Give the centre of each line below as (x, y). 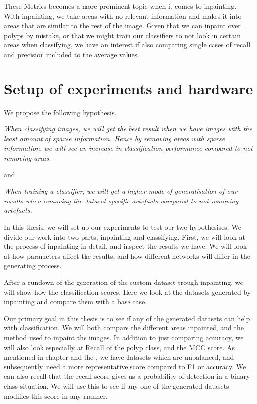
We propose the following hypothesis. (60, 112)
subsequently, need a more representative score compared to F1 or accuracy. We (125, 366)
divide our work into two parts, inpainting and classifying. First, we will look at (125, 236)
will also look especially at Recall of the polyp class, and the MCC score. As (119, 347)
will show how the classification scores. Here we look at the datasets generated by (128, 292)
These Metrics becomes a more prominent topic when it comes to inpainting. (120, 6)
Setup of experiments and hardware (128, 88)
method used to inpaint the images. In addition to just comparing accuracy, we (124, 337)
